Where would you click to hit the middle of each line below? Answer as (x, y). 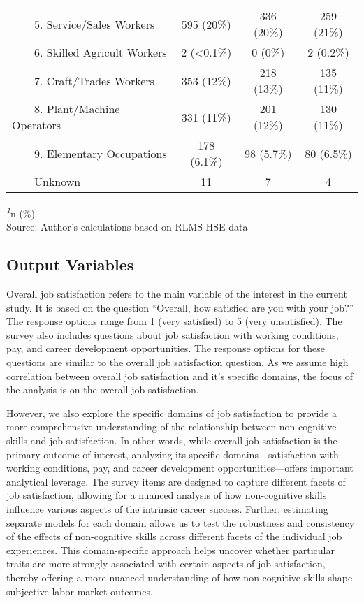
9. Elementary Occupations (101, 153)
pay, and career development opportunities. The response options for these (166, 348)
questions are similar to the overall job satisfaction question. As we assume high (177, 362)
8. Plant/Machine (77, 109)
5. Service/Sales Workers (95, 24)
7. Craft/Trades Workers (94, 80)
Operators (36, 125)
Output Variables (70, 264)
